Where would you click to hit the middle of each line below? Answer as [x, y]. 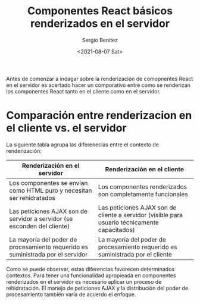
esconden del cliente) [40, 226]
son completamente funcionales [143, 194]
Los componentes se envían [49, 183]
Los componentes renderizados [143, 187]
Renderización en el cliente [145, 169]
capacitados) [116, 230]
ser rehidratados [32, 198]
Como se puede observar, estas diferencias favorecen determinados [90, 269]
